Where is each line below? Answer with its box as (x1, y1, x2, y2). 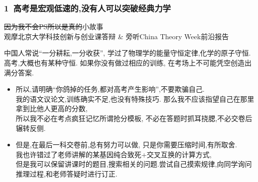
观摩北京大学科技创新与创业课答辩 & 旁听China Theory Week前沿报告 (4, 31, 229, 41)
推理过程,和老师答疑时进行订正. (15, 168, 118, 179)
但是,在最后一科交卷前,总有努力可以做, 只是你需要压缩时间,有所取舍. (15, 139, 237, 150)
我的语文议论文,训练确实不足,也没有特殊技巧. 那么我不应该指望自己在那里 (15, 93, 255, 104)
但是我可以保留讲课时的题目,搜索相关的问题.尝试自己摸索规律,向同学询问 (15, 159, 252, 169)
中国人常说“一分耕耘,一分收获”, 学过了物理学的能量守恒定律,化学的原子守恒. (4, 48, 251, 58)
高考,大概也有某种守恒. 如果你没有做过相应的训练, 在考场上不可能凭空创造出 (4, 58, 252, 67)
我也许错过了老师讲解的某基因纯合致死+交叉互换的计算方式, (15, 149, 212, 159)
